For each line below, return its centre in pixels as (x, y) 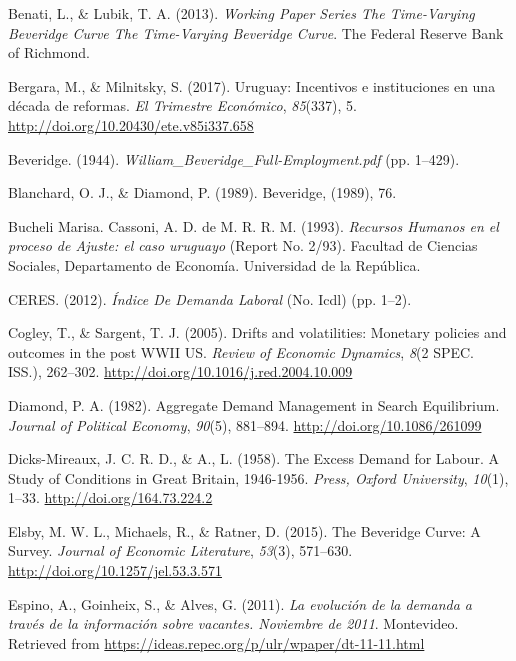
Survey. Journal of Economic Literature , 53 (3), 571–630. (180, 550)
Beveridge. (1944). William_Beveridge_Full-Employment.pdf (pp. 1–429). (234, 158)
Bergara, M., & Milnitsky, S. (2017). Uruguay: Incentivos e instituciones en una (252, 85)
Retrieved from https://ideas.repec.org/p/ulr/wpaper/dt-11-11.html (216, 642)
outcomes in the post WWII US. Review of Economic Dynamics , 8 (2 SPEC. (241, 351)
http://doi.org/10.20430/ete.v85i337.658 (131, 124)
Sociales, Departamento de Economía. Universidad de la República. (214, 264)
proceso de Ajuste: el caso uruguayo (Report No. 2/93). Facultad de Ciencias (243, 245)
